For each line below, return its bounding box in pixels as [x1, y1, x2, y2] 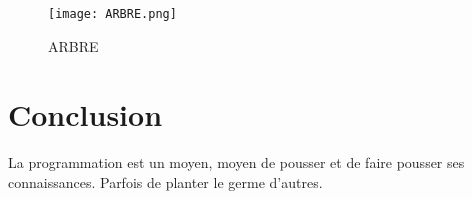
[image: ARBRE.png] [48, 7, 177, 21]
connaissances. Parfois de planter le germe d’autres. [8, 171, 323, 192]
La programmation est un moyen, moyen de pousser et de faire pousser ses [8, 152, 465, 173]
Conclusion [8, 94, 163, 135]
